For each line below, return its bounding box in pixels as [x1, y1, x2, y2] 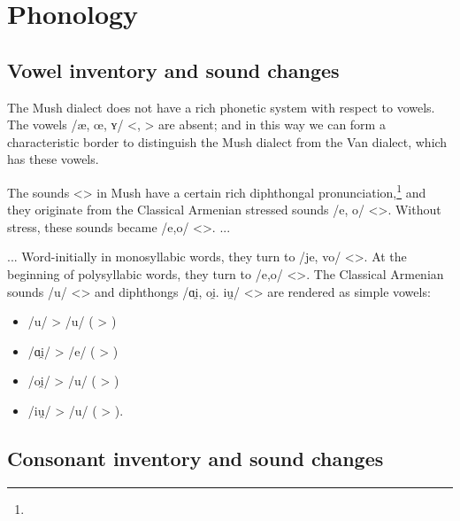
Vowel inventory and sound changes [7, 56, 340, 83]
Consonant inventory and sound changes [7, 444, 384, 471]
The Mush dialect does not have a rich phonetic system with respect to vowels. [7, 97, 435, 116]
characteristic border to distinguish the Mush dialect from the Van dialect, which [7, 132, 448, 151]
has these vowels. [7, 150, 99, 168]
